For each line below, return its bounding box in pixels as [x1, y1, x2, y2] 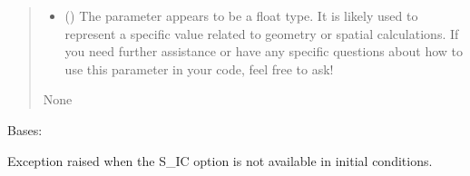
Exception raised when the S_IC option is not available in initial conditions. [7, 151, 433, 170]
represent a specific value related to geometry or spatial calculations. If [64, 24, 459, 43]
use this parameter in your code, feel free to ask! [64, 59, 334, 78]
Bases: [7, 120, 43, 139]
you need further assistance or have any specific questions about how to [64, 42, 464, 61]
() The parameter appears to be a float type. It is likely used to [64, 6, 418, 24]
